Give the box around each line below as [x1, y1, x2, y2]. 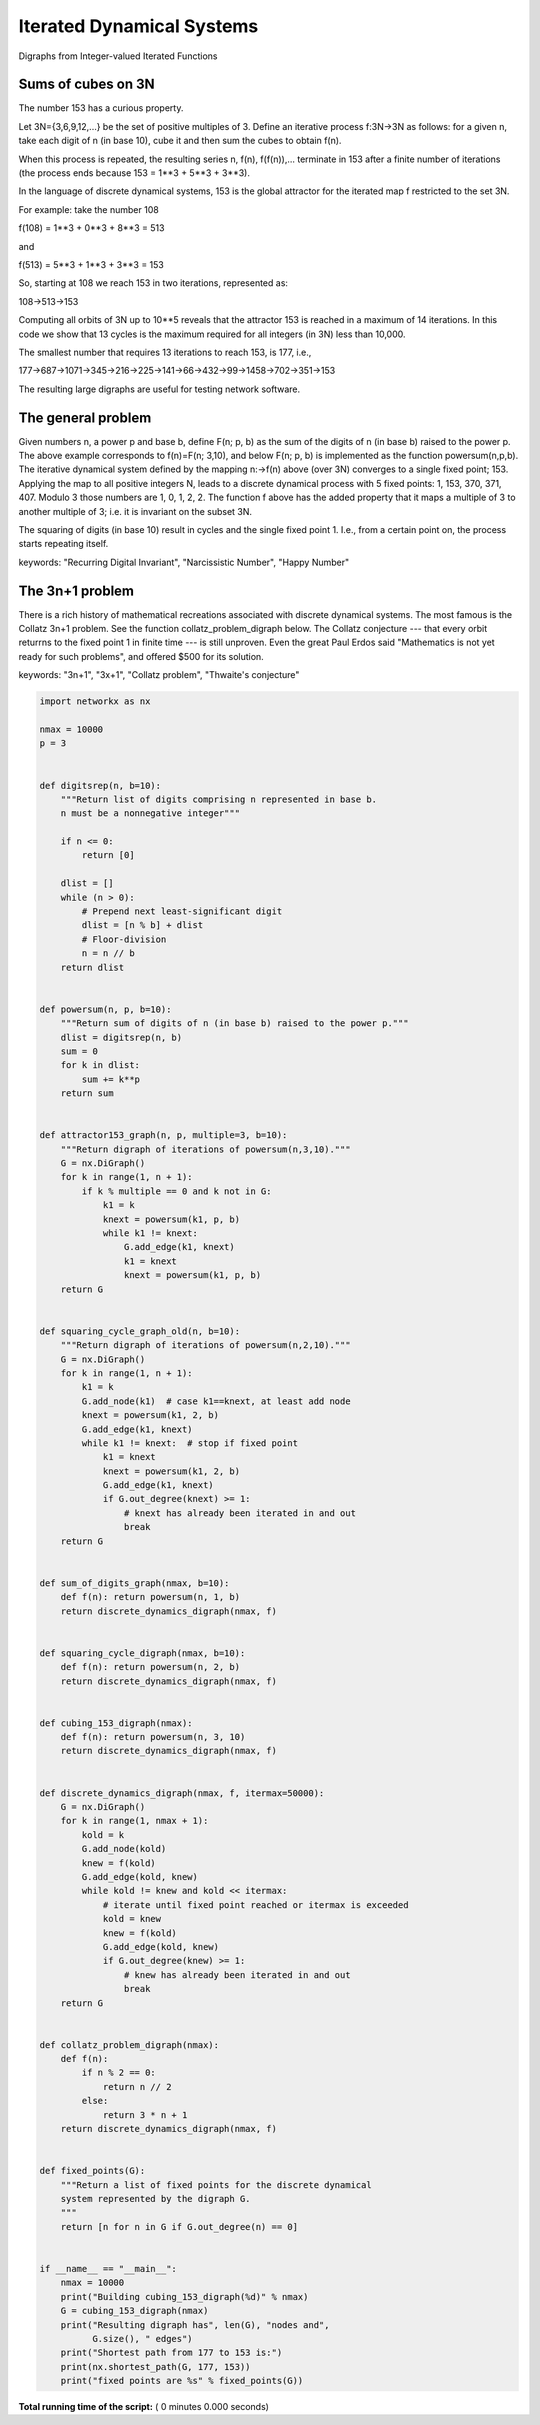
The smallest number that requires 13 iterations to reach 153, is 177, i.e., [18, 346, 312, 358]
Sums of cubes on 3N [18, 76, 155, 93]
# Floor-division [81, 933, 167, 945]
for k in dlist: [60, 1060, 140, 1071]
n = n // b [81, 948, 135, 959]
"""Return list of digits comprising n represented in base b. [60, 793, 378, 805]
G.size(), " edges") [91, 2333, 194, 2344]
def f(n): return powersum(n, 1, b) [60, 1591, 240, 1603]
